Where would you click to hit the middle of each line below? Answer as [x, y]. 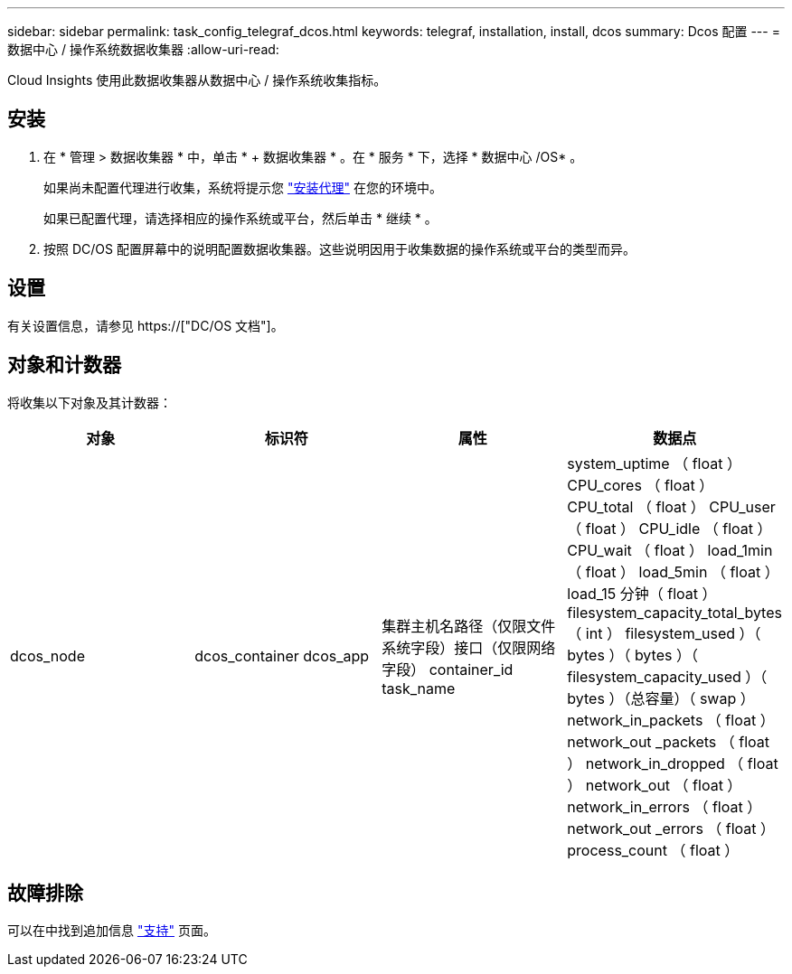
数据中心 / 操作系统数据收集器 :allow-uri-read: [143, 49]
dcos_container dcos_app [282, 656]
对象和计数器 [64, 365]
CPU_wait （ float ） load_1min [670, 550]
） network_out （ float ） [655, 785]
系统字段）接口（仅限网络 [469, 647]
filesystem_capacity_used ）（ [667, 676]
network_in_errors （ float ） [665, 806]
